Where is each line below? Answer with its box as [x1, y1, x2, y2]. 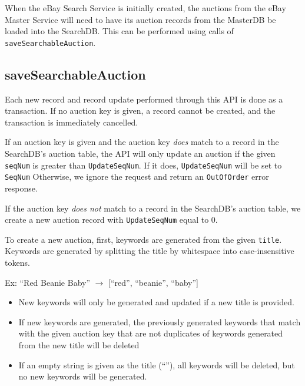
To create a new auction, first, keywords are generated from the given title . [5, 233, 282, 245]
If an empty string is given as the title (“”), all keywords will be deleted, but [18, 358, 295, 371]
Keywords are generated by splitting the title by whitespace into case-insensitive [5, 245, 294, 257]
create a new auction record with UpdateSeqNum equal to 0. [5, 213, 218, 226]
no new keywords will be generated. [18, 370, 147, 382]
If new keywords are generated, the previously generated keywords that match [18, 315, 301, 328]
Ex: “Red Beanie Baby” [5, 276, 91, 288]
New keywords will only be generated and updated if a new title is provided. [18, 296, 294, 308]
